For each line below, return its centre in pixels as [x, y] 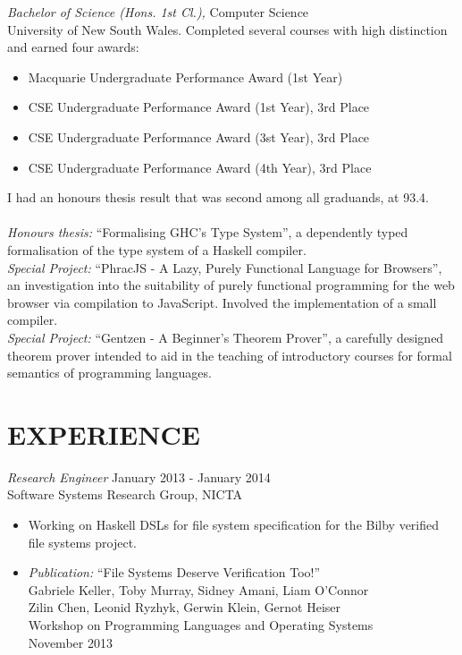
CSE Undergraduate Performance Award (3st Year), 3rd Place [199, 136]
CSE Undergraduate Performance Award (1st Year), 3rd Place [199, 107]
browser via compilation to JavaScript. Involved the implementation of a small [222, 302]
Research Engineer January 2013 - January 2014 [139, 476]
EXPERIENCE [104, 434]
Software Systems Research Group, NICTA [125, 494]
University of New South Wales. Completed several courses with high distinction [227, 29]
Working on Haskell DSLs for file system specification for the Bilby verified [234, 524]
